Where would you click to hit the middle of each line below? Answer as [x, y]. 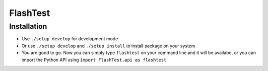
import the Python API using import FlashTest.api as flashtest [94, 60]
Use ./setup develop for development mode [70, 39]
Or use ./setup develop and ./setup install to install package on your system [108, 46]
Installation [28, 26]
